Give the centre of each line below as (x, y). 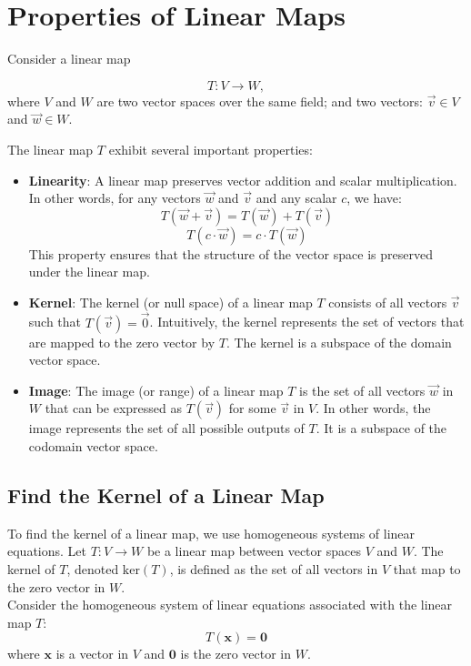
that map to (427, 569)
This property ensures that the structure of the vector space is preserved (230, 253)
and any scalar (296, 198)
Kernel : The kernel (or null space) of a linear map (170, 302)
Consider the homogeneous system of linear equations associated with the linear (230, 605)
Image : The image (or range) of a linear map (156, 390)
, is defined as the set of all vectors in (274, 569)
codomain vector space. (93, 446)
